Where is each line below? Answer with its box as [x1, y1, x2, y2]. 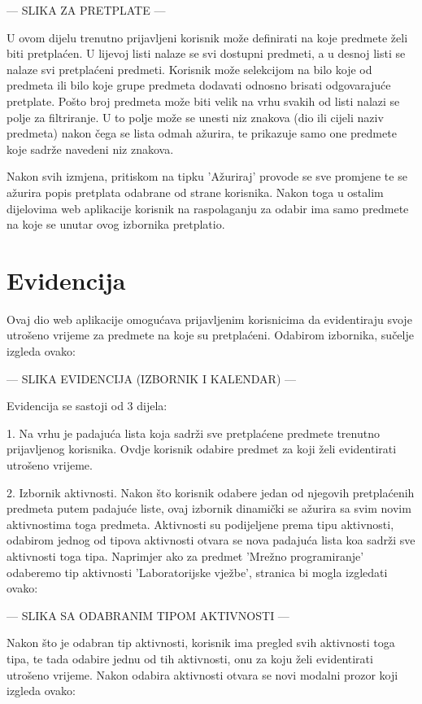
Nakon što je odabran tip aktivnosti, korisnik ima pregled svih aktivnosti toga [7, 634, 395, 651]
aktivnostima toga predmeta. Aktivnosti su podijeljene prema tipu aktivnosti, [7, 515, 394, 532]
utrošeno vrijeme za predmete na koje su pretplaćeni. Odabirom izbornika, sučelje [7, 326, 414, 343]
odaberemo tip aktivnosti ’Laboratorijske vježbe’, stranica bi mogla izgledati [7, 563, 388, 580]
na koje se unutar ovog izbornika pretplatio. [7, 216, 225, 233]
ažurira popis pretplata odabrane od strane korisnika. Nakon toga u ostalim [7, 183, 384, 200]
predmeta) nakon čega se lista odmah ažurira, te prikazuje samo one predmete [7, 125, 397, 142]
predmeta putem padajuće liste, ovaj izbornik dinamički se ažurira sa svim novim [7, 500, 411, 517]
